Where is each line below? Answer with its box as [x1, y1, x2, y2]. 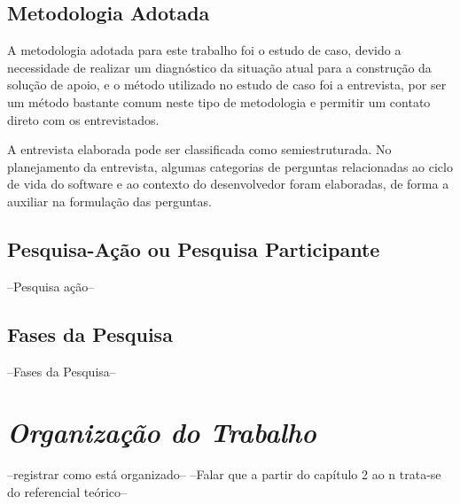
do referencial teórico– [7, 482, 128, 500]
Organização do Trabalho [7, 414, 316, 451]
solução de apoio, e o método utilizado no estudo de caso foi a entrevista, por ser [7, 75, 447, 94]
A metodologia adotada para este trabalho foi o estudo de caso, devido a [7, 41, 402, 59]
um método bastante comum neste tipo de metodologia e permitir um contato [7, 92, 431, 111]
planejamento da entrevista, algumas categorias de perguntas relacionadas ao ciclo [7, 157, 453, 175]
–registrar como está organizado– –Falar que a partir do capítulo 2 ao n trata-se [7, 465, 441, 484]
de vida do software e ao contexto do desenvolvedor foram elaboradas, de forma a [7, 174, 449, 193]
